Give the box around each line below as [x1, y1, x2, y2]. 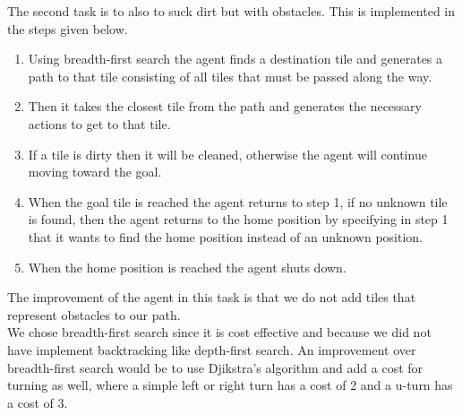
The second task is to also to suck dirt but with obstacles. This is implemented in [7, 2, 456, 20]
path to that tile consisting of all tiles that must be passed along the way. [28, 66, 432, 85]
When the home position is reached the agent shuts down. [28, 257, 346, 276]
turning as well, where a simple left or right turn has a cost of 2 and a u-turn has [7, 376, 453, 394]
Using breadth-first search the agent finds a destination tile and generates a [28, 49, 443, 68]
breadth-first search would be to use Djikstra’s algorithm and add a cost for [7, 358, 423, 376]
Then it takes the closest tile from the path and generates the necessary [28, 97, 422, 116]
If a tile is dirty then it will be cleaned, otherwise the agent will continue [28, 144, 427, 163]
